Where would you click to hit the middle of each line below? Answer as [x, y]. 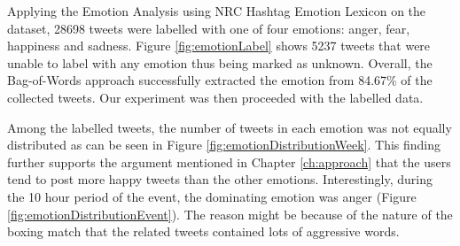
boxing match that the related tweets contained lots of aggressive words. [203, 231]
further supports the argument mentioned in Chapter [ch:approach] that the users [229, 161]
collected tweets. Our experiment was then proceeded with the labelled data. [215, 97]
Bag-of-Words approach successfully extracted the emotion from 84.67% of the [220, 80]
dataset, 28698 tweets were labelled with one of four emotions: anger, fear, [209, 28]
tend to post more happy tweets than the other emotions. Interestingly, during [220, 179]
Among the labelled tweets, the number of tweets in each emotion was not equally [230, 127]
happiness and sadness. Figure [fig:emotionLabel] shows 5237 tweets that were [219, 46]
